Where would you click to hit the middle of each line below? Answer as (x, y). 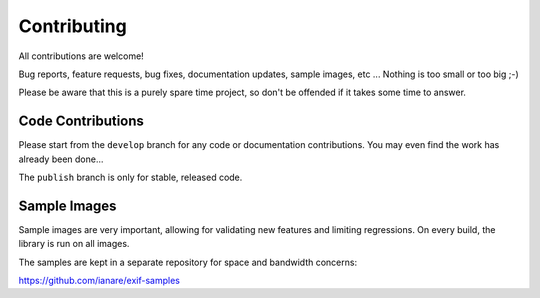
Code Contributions (81, 121)
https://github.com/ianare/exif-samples (99, 281)
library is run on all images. (74, 244)
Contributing (72, 26)
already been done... (61, 159)
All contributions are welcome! (81, 56)
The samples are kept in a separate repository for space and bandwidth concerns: (188, 262)
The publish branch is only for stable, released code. (130, 177)
